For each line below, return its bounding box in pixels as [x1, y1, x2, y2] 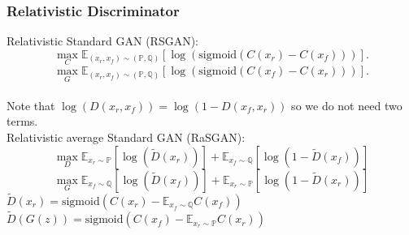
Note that [7, 96, 55, 113]
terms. [7, 113, 38, 130]
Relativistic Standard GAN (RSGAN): [7, 32, 199, 49]
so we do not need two [291, 96, 402, 113]
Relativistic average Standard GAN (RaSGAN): [7, 129, 246, 146]
